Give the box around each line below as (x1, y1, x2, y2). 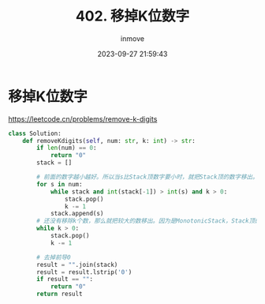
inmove (121, 33, 144, 43)
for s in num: (36, 180, 83, 188)
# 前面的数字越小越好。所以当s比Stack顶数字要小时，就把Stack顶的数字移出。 (36, 173, 259, 182)
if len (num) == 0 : (36, 144, 97, 152)
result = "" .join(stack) (36, 261, 118, 268)
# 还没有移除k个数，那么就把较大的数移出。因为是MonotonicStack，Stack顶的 (36, 217, 262, 225)
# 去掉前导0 (36, 253, 71, 261)
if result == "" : (36, 276, 93, 283)
